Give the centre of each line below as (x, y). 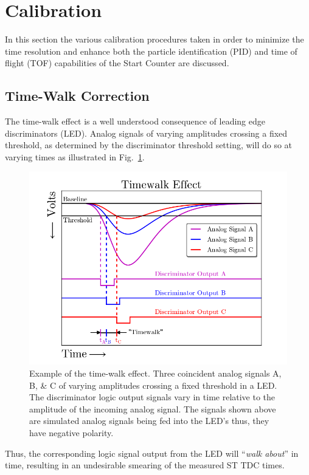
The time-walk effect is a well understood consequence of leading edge (135, 121)
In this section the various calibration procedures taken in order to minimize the (154, 39)
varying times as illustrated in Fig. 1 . (75, 156)
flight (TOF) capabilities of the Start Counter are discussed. (117, 63)
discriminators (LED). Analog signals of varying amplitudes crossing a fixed (146, 133)
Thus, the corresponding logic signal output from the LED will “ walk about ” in (152, 453)
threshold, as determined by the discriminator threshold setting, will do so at (149, 145)
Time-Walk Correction (77, 96)
